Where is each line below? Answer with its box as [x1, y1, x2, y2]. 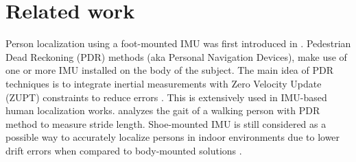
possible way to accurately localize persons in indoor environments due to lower [5, 130, 340, 144]
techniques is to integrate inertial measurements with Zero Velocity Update [5, 76, 322, 90]
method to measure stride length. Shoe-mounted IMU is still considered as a [5, 116, 327, 131]
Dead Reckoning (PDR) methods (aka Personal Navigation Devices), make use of [5, 49, 347, 64]
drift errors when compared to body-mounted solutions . [5, 143, 242, 157]
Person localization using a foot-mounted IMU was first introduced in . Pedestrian [5, 36, 351, 51]
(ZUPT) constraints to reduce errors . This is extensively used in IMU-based [5, 90, 327, 104]
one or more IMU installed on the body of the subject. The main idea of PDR [5, 63, 333, 77]
